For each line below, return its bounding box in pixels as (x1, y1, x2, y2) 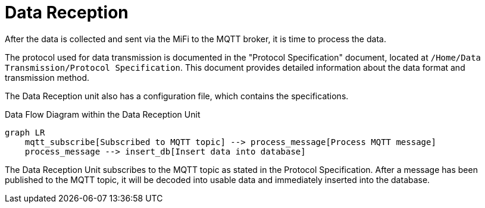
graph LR (5, 127, 45, 137)
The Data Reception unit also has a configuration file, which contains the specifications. (5, 90, 349, 101)
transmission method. (5, 72, 90, 83)
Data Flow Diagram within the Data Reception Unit (5, 109, 201, 119)
